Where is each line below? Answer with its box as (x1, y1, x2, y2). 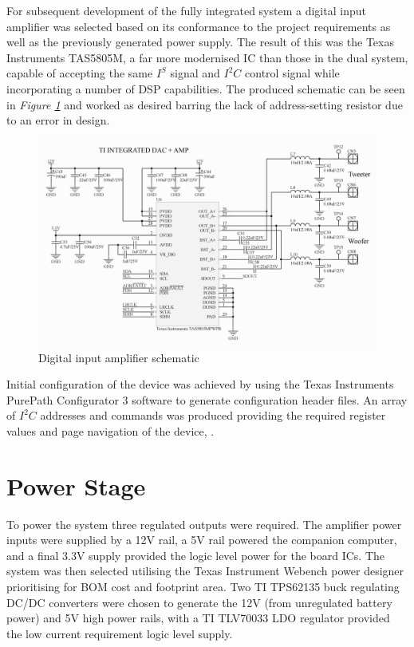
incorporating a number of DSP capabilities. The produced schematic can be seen (6, 80, 405, 97)
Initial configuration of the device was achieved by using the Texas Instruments (6, 376, 394, 393)
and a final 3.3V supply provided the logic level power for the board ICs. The (6, 546, 384, 563)
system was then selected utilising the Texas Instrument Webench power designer (6, 562, 404, 579)
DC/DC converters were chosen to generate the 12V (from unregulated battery (6, 594, 392, 610)
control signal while (245, 65, 340, 81)
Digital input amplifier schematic (38, 349, 199, 365)
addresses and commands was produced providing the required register (40, 407, 386, 424)
